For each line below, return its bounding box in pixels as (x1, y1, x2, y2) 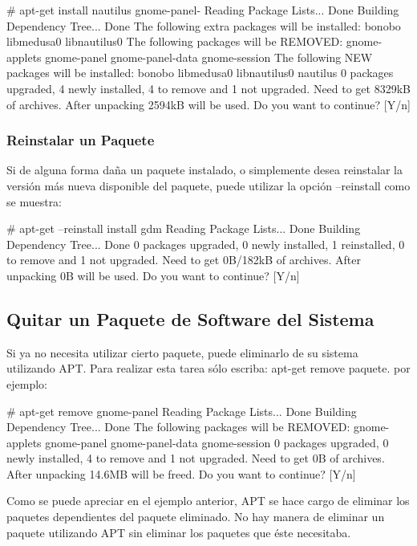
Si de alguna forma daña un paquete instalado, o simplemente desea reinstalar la (6, 161, 403, 178)
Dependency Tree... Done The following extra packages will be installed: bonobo (6, 17, 401, 34)
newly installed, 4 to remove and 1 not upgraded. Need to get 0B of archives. (6, 450, 385, 467)
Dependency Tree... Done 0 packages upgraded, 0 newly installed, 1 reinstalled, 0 (6, 235, 405, 252)
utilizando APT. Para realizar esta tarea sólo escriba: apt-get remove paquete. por (6, 360, 411, 377)
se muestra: (6, 193, 63, 210)
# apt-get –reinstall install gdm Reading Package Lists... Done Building (6, 220, 361, 237)
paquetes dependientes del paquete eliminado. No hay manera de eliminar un (6, 508, 385, 525)
